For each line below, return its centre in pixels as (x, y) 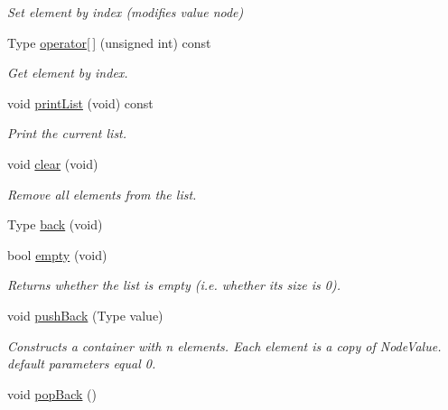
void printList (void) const (80, 102)
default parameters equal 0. (82, 363)
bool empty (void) (57, 254)
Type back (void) (55, 224)
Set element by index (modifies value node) (126, 12)
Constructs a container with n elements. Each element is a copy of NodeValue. (224, 345)
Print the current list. (67, 133)
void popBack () (52, 393)
